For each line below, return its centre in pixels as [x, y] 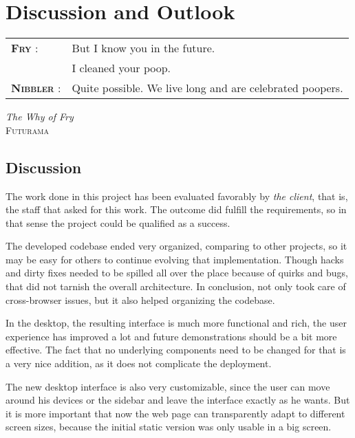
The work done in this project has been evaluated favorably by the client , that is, [177, 196]
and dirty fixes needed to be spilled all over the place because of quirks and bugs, [177, 273]
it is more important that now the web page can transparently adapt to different [175, 413]
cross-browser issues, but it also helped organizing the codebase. [140, 299]
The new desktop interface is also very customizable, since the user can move [168, 386]
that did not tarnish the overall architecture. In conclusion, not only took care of [176, 286]
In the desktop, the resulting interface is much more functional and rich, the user [176, 323]
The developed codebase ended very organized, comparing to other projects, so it [176, 246]
